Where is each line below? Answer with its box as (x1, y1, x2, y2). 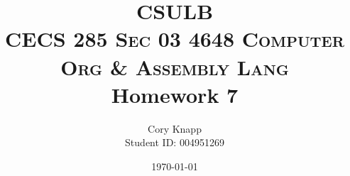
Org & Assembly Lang (60, 52, 289, 81)
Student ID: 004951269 (125, 135, 224, 150)
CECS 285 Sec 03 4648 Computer (5, 24, 344, 53)
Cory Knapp (148, 121, 202, 136)
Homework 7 (111, 79, 239, 109)
